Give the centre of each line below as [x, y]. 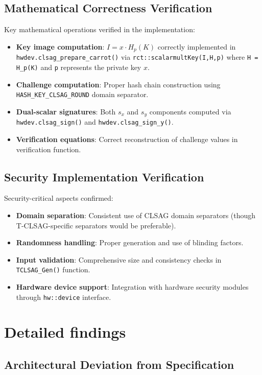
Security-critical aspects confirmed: [59, 198]
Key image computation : [60, 46]
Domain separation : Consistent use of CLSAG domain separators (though [136, 215]
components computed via [190, 111]
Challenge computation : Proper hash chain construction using [118, 84]
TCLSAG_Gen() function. [53, 269]
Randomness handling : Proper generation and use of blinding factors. [130, 242]
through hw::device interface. [64, 297]
